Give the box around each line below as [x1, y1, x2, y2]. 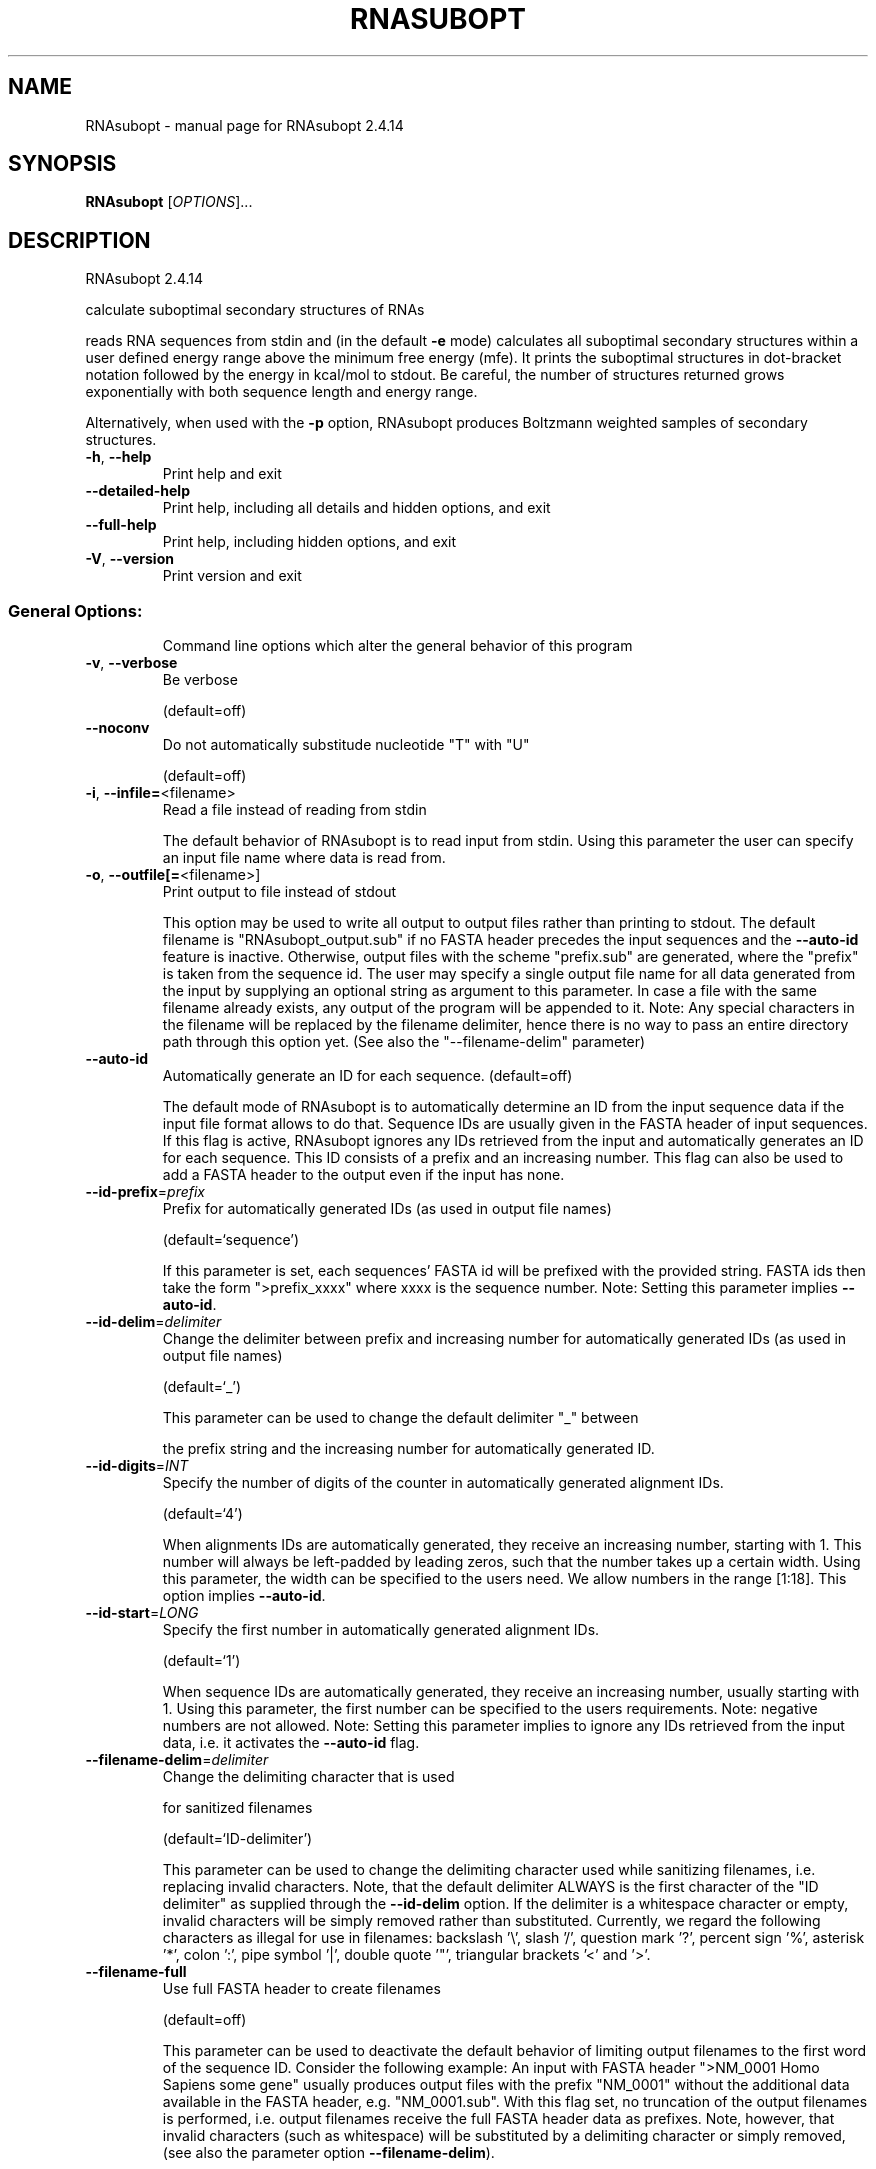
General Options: [8, 600, 143, 621]
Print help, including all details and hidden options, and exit [162, 499, 551, 517]
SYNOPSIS [8, 151, 117, 177]
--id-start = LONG [85, 1604, 199, 1622]
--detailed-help [85, 482, 190, 500]
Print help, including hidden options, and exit [162, 533, 457, 551]
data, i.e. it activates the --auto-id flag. [162, 1734, 420, 1752]
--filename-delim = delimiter [85, 1751, 269, 1769]
